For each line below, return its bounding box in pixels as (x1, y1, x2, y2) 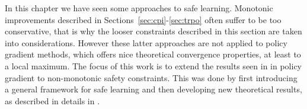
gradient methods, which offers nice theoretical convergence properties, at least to (5, 48, 301, 60)
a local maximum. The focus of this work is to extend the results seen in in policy (5, 59, 302, 72)
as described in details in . (5, 94, 100, 107)
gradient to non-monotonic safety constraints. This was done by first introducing (5, 71, 298, 84)
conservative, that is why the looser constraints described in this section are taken (5, 25, 302, 37)
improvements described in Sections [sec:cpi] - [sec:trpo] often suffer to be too (5, 13, 282, 25)
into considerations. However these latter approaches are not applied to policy (5, 36, 287, 49)
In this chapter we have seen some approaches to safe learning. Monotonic (5, 2, 273, 14)
